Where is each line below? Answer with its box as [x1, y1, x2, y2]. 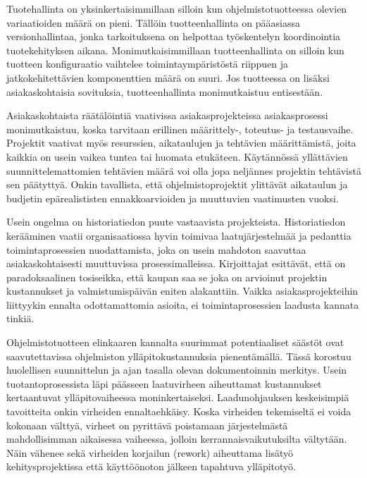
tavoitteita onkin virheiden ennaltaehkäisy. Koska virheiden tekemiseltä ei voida [6, 404, 352, 419]
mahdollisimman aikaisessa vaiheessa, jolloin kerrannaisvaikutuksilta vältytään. [6, 431, 347, 446]
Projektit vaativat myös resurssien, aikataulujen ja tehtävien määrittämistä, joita [6, 135, 356, 150]
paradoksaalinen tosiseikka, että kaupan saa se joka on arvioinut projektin [6, 269, 328, 284]
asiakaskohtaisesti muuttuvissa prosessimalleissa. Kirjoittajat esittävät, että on [6, 256, 346, 271]
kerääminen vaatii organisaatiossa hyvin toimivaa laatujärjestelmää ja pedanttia [6, 228, 352, 243]
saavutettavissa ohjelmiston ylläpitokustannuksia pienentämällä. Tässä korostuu [6, 348, 352, 363]
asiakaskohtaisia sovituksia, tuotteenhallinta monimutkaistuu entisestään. [6, 84, 323, 99]
